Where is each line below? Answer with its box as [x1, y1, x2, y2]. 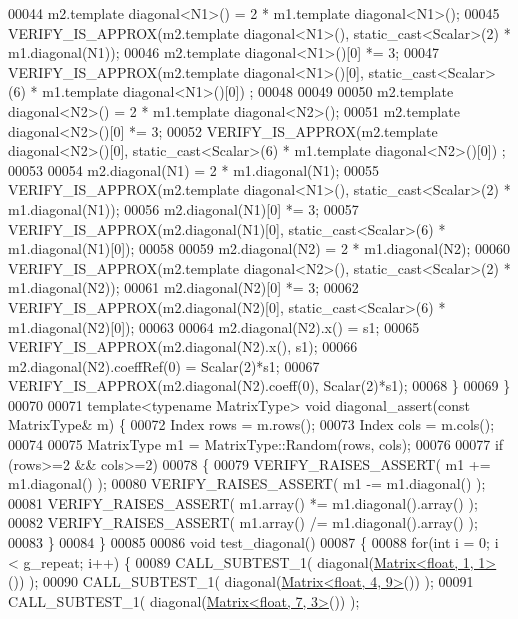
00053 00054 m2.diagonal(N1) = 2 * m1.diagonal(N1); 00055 [8, 159, 380, 180]
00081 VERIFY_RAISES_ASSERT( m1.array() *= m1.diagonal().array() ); [8, 492, 478, 513]
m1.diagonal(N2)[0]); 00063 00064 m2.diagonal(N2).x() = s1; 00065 [8, 316, 420, 337]
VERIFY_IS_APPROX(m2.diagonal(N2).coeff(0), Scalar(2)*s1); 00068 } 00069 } [8, 375, 511, 396]
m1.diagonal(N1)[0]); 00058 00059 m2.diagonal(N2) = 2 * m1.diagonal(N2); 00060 [8, 238, 511, 259]
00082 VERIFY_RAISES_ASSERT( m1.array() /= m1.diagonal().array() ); [8, 512, 478, 533]
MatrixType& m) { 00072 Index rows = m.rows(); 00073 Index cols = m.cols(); [8, 414, 495, 435]
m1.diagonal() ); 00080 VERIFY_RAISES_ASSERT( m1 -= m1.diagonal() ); [8, 473, 486, 494]
